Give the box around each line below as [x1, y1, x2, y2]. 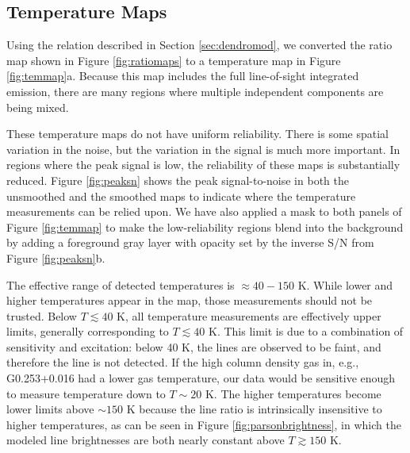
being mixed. [6, 98, 69, 115]
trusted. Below [6, 307, 77, 324]
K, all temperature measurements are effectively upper [117, 307, 381, 324]
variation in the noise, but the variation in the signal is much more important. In [6, 140, 400, 157]
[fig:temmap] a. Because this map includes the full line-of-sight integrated [6, 67, 359, 84]
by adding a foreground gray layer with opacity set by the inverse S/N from [6, 234, 374, 251]
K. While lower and [297, 276, 393, 293]
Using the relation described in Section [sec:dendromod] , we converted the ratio [6, 36, 393, 53]
